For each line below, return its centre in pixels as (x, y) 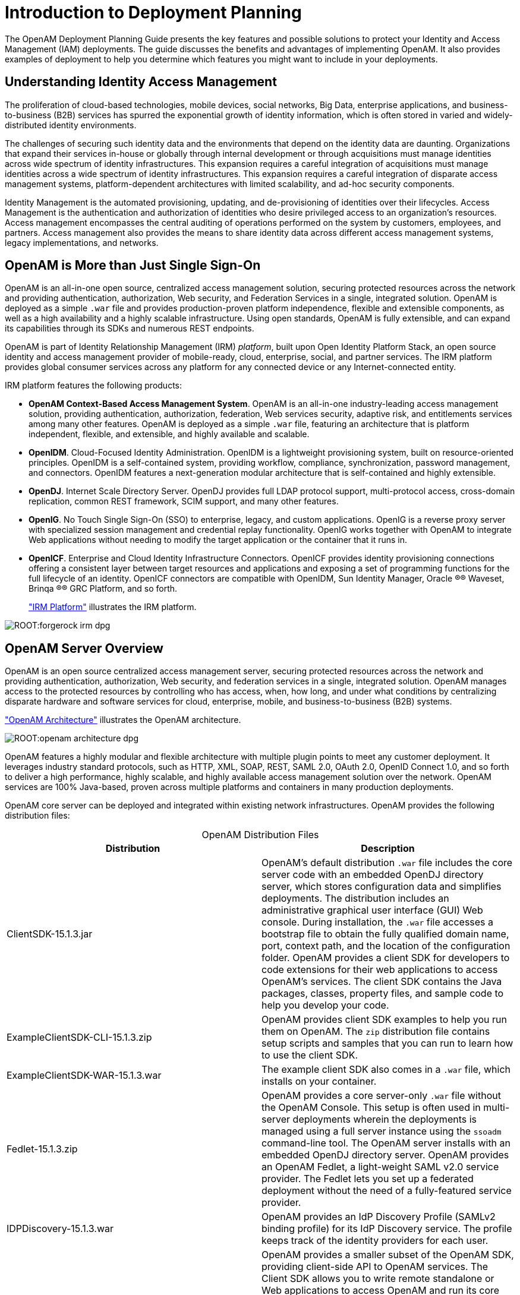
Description (388, 849)
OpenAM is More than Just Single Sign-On (133, 266)
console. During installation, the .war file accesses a (378, 922)
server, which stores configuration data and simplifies (382, 887)
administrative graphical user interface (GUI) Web (372, 910)
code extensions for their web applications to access (380, 970)
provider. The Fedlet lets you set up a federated (368, 1179)
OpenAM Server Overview (84, 648)
